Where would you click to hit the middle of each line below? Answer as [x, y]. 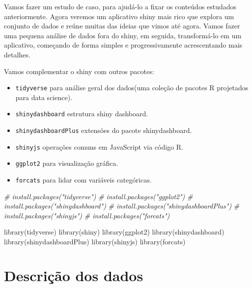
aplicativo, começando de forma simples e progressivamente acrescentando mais [123, 45]
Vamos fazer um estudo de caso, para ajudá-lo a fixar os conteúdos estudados [120, 6]
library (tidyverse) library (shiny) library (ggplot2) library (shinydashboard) [114, 232]
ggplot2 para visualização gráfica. [67, 163]
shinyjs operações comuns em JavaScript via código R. [99, 146]
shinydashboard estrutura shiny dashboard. [82, 114]
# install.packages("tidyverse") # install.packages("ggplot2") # [98, 196]
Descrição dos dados [74, 275]
